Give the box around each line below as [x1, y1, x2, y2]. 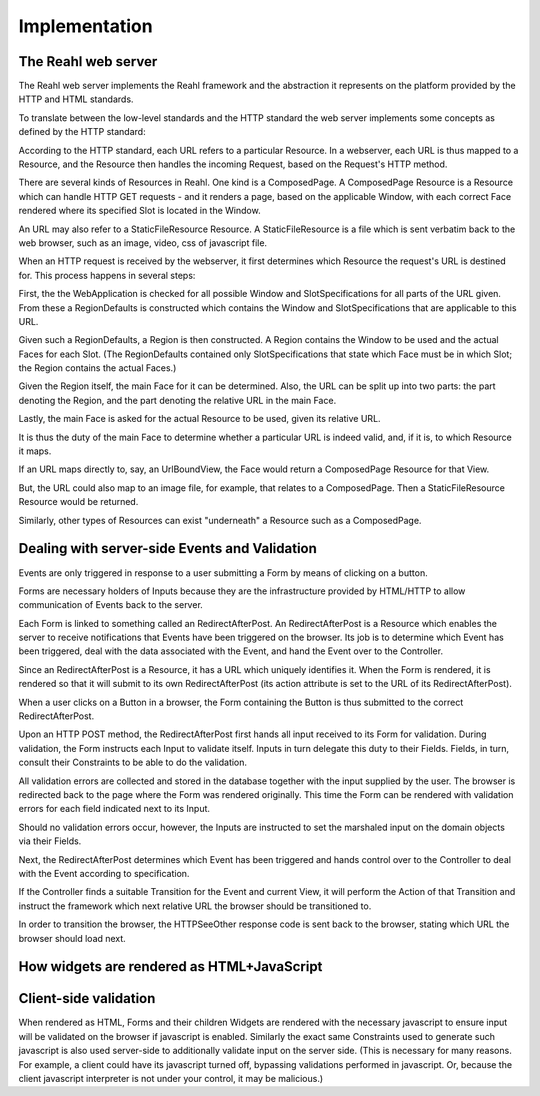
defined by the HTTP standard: [18, 126, 146, 138]
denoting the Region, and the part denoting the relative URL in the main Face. [18, 394, 337, 406]
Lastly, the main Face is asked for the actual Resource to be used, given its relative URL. [18, 413, 381, 425]
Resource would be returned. [18, 496, 139, 508]
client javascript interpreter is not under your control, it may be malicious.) [18, 1072, 324, 1084]
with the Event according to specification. [18, 867, 190, 879]
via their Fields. [18, 835, 82, 847]
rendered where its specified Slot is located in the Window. [18, 205, 261, 217]
